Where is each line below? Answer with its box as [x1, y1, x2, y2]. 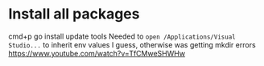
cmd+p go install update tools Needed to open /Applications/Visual [8, 31, 236, 41]
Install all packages [8, 5, 140, 23]
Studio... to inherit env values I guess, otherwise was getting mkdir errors [8, 39, 256, 49]
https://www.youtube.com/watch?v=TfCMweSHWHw [8, 48, 186, 58]
